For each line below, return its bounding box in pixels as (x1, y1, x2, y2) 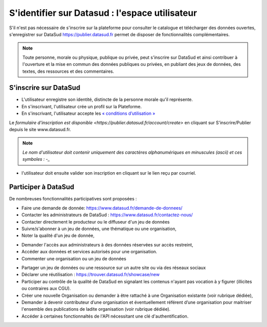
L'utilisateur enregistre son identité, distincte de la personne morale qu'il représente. (21, 96, 193, 102)
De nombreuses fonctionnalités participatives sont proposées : (9, 196, 137, 202)
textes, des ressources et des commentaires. (22, 68, 115, 74)
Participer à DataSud (9, 183, 74, 191)
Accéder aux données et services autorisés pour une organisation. (21, 249, 158, 255)
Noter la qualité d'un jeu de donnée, (21, 233, 95, 238)
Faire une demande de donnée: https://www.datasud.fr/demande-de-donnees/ (21, 205, 183, 211)
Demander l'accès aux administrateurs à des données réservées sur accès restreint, (21, 241, 193, 247)
